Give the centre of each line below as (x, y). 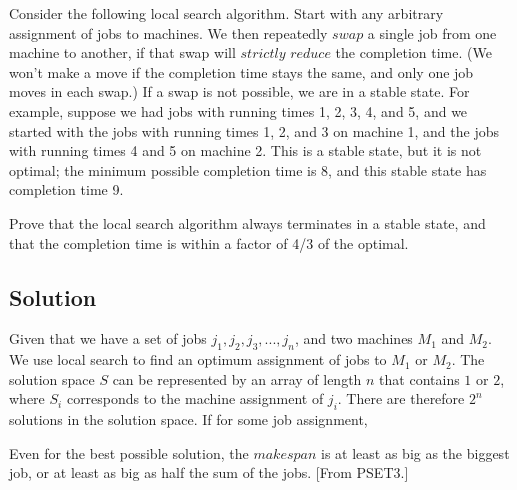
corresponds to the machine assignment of (195, 398)
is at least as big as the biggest (415, 452)
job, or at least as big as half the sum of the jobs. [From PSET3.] (209, 472)
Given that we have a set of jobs (108, 338)
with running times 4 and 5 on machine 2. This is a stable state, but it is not (245, 150)
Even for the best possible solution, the (129, 452)
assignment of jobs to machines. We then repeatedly (168, 32)
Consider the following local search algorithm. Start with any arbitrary (226, 13)
